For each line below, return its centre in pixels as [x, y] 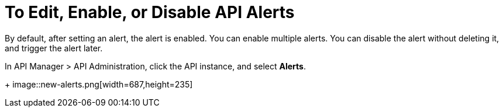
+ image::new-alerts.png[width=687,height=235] [99, 84]
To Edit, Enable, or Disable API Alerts [150, 12]
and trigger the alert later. [54, 48]
